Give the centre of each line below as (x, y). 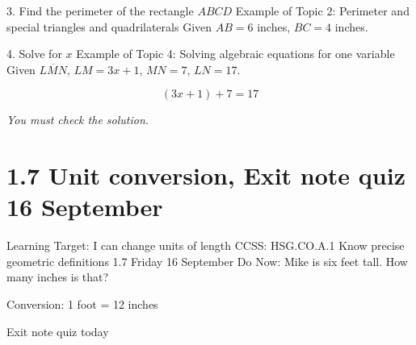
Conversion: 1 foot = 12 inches (82, 304)
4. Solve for (34, 54)
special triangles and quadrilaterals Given (109, 26)
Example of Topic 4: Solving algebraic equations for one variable (235, 54)
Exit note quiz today (58, 331)
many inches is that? (58, 277)
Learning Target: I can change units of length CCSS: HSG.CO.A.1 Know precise (206, 245)
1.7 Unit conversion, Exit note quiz (206, 175)
